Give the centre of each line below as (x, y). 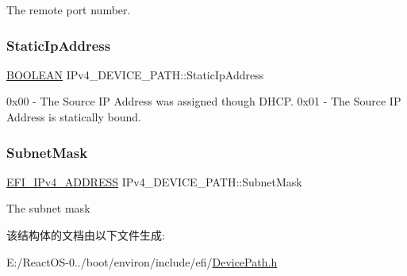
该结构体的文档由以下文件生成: (86, 235)
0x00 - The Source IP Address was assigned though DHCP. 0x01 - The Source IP (204, 101)
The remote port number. (69, 10)
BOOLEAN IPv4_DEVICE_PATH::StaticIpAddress (135, 74)
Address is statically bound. (74, 117)
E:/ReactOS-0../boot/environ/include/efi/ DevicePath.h (142, 261)
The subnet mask (48, 208)
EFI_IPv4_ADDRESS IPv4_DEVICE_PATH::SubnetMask (154, 181)
